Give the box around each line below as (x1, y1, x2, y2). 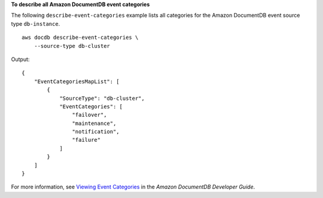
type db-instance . (11, 20, 60, 27)
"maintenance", (72, 120, 117, 127)
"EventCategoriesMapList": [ (33, 78, 120, 85)
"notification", (72, 129, 120, 135)
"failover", (72, 111, 107, 118)
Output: (11, 56, 30, 63)
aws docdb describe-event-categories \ (22, 34, 139, 41)
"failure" (72, 136, 101, 144)
